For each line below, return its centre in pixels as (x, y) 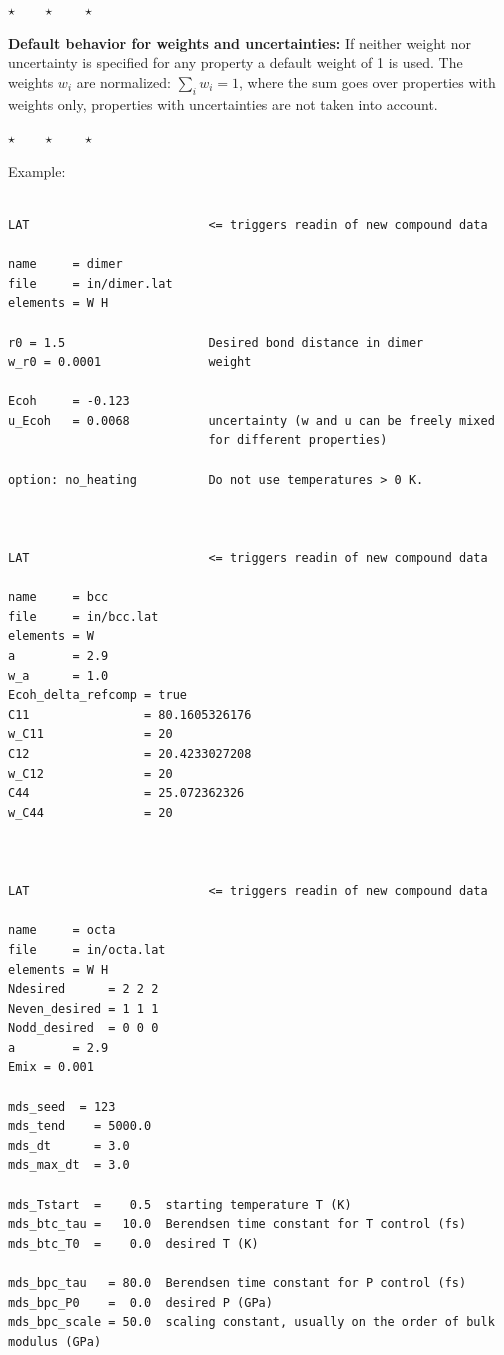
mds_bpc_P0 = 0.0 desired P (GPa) (140, 1302)
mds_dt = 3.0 (69, 1145)
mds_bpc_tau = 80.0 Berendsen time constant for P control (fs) (237, 1283)
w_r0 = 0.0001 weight (130, 362)
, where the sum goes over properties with (367, 81)
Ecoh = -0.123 (69, 401)
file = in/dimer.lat (90, 283)
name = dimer (65, 264)
